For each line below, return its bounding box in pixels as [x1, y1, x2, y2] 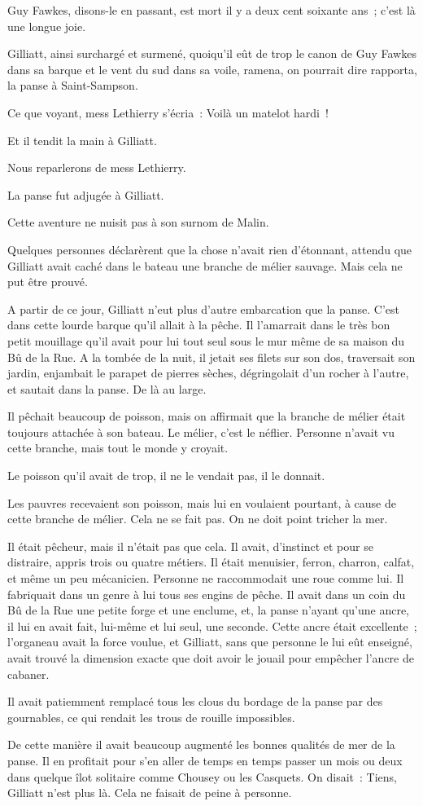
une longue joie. [7, 17, 86, 34]
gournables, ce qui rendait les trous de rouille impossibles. [7, 708, 295, 725]
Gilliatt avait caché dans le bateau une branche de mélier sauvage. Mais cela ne [7, 257, 403, 274]
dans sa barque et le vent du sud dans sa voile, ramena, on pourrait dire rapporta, [7, 60, 417, 77]
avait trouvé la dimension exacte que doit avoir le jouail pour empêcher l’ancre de [7, 650, 414, 666]
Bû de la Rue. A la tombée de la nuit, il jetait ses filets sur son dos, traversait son [7, 348, 416, 365]
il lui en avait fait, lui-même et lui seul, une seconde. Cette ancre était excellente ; [7, 617, 417, 634]
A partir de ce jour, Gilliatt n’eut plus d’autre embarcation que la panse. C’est [7, 300, 399, 317]
